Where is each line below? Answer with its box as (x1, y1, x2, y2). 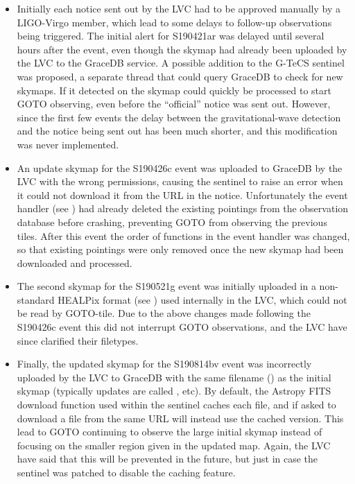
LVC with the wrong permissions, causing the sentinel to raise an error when (17, 174, 343, 189)
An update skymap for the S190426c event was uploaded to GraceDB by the (17, 160, 343, 175)
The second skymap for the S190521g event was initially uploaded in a (17, 279, 316, 293)
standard (17, 292, 55, 306)
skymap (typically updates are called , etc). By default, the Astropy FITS (17, 383, 331, 398)
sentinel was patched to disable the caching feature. (17, 465, 236, 479)
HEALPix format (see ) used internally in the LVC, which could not (58, 292, 347, 306)
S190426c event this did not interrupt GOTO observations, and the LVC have (17, 320, 347, 334)
